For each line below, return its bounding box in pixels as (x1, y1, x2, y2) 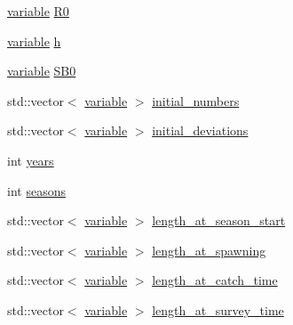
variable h (7, 31, 61, 50)
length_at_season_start (152, 211, 286, 230)
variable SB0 (7, 61, 76, 80)
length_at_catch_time (152, 271, 278, 289)
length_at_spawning (152, 240, 266, 259)
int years (7, 150, 54, 169)
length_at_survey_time (152, 300, 284, 319)
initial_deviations (152, 121, 249, 140)
